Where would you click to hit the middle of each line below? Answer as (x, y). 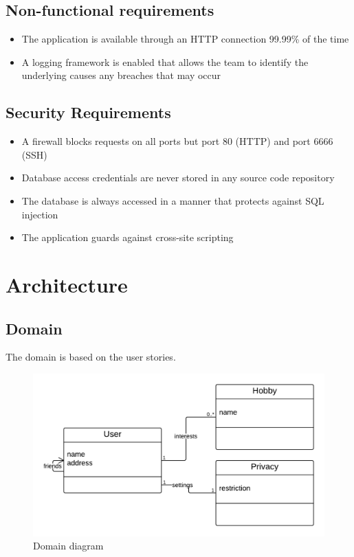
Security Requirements (88, 112)
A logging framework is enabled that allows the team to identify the (165, 61)
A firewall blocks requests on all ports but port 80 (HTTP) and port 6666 (177, 141)
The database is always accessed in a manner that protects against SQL (173, 200)
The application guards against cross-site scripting (128, 237)
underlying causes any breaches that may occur (121, 75)
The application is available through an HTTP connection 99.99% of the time (185, 39)
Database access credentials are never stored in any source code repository (178, 178)
